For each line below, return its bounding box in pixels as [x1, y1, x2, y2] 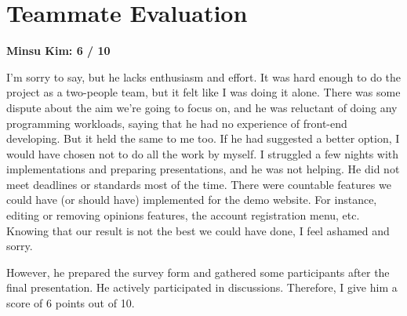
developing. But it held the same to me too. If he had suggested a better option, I [6, 130, 400, 147]
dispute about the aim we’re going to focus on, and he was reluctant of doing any [6, 99, 398, 115]
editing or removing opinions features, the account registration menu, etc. [6, 207, 360, 223]
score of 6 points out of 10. [6, 295, 135, 311]
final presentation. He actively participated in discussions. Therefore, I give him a [6, 279, 398, 296]
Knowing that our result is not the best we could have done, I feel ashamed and [6, 222, 390, 238]
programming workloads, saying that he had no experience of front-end [6, 114, 347, 131]
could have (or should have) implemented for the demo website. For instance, [6, 191, 377, 208]
